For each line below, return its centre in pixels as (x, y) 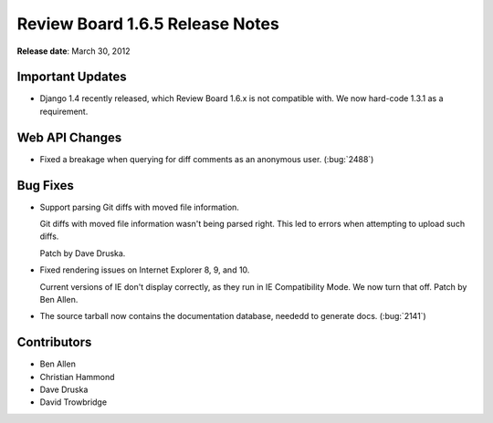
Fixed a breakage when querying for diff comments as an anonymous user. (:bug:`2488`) (207, 159)
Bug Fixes (46, 186)
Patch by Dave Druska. (83, 253)
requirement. (64, 111)
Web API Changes (69, 137)
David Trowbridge (73, 402)
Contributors (54, 342)
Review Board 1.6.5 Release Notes (148, 24)
